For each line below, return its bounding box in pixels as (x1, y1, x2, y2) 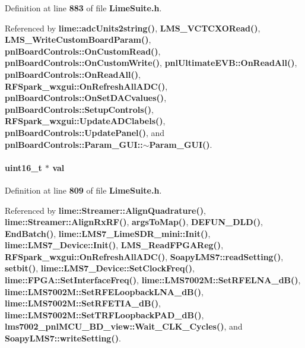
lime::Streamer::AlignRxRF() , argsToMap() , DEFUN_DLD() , (5, 216, 263, 228)
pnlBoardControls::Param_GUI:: (5, 138, 143, 150)
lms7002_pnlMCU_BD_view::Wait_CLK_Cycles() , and (5, 320, 243, 333)
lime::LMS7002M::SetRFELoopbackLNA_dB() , (5, 285, 204, 298)
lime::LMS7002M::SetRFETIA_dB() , (5, 297, 161, 309)
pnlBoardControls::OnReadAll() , (5, 68, 141, 80)
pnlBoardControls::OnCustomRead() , (5, 45, 161, 57)
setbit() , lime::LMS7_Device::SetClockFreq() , (5, 262, 195, 274)
